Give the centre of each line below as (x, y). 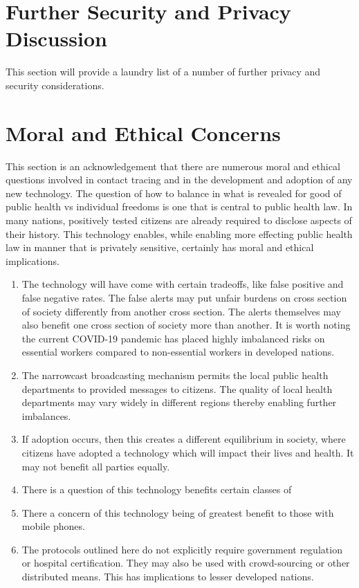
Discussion (56, 38)
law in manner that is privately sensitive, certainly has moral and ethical (160, 247)
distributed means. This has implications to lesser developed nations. (168, 577)
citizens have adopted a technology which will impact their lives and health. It (188, 452)
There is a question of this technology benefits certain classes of (157, 489)
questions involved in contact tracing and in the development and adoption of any (179, 180)
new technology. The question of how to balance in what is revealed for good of (174, 193)
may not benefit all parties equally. (96, 466)
